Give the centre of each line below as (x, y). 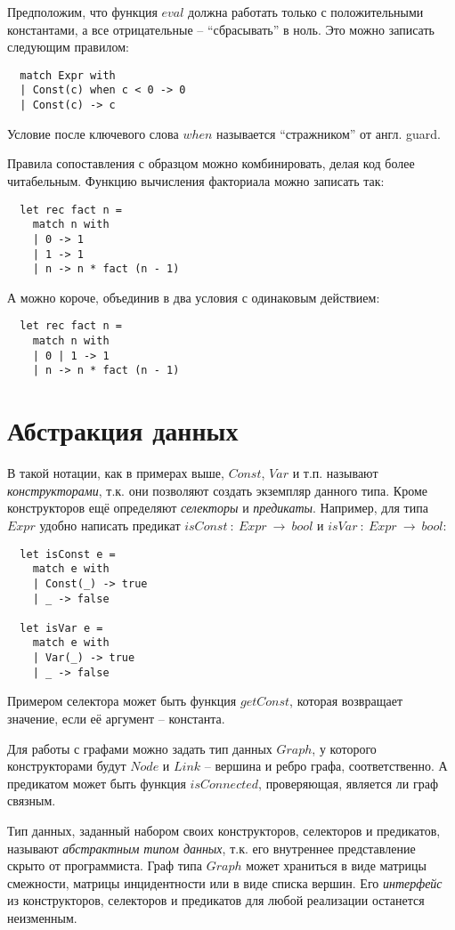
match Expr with (68, 75)
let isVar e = (61, 628)
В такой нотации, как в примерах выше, (116, 473)
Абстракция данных (123, 430)
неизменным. (42, 917)
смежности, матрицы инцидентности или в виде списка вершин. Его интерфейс (225, 882)
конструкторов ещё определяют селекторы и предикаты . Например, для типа (218, 508)
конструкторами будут (67, 766)
